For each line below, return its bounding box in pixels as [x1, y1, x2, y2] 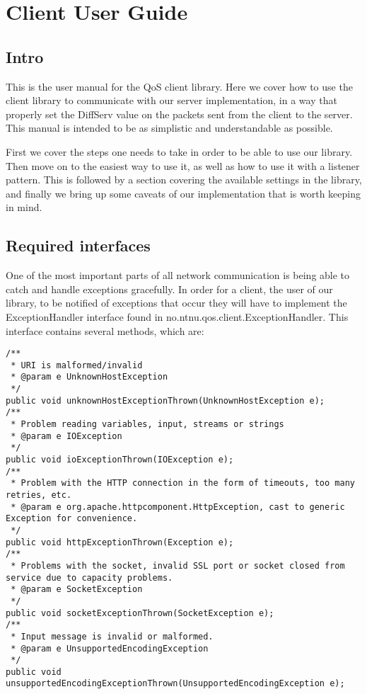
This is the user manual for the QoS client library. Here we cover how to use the [6, 79, 353, 93]
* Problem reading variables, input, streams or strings [11, 419, 284, 430]
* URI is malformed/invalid [11, 360, 143, 370]
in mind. [6, 200, 42, 215]
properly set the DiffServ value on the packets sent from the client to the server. [6, 106, 353, 121]
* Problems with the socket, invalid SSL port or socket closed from [11, 560, 345, 571]
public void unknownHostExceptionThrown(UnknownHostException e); [6, 395, 325, 406]
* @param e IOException [11, 431, 122, 441]
